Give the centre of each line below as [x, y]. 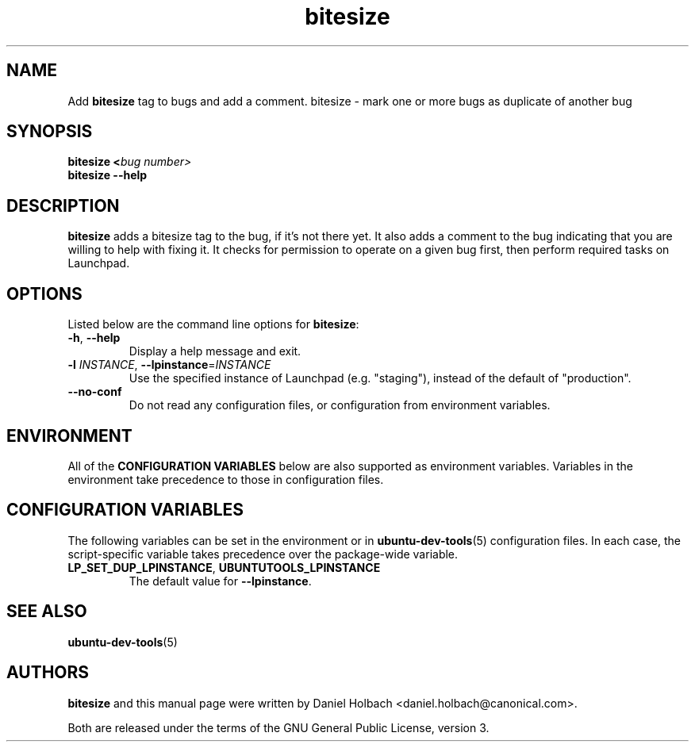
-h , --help [94, 338]
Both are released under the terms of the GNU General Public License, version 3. [278, 727]
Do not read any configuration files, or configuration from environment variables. [340, 405]
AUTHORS [48, 673]
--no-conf [95, 392]
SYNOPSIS [50, 132]
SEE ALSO [47, 612]
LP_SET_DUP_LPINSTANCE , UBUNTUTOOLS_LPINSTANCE [224, 567]
